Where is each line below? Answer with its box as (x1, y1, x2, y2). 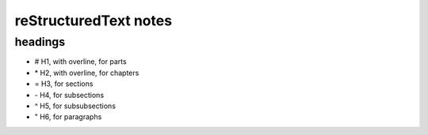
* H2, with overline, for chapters (34, 68, 139, 77)
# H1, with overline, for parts (34, 57, 127, 66)
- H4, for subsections (34, 90, 105, 99)
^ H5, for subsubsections (34, 101, 117, 111)
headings (14, 35, 66, 49)
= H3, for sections (34, 79, 94, 88)
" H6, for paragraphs (34, 112, 102, 122)
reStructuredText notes (14, 12, 173, 29)
